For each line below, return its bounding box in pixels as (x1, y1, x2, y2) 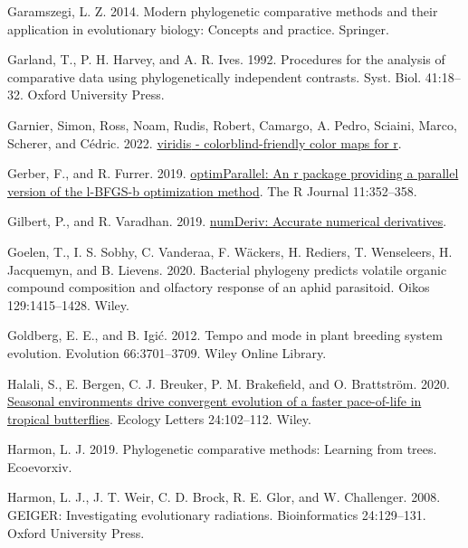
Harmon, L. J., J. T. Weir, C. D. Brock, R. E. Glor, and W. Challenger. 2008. (7, 487, 441, 506)
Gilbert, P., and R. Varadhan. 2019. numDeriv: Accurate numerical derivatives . (7, 212, 447, 231)
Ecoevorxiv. (7, 457, 72, 476)
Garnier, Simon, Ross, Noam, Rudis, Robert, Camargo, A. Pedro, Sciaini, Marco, (7, 115, 457, 134)
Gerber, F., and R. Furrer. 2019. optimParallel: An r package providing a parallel (7, 164, 459, 183)
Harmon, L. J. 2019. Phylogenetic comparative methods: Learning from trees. (7, 439, 437, 458)
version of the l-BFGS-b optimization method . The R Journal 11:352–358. (7, 181, 417, 200)
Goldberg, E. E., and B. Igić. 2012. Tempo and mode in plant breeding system (7, 326, 443, 345)
